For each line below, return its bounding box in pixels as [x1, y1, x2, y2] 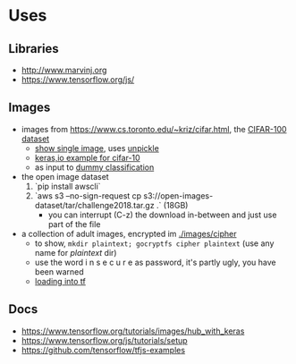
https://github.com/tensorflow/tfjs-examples [21, 344, 185, 355]
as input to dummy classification [34, 162, 155, 173]
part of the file [47, 218, 101, 229]
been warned [34, 266, 84, 277]
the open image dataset [21, 171, 109, 182]
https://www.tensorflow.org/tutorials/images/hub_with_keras [21, 326, 245, 336]
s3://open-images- [143, 190, 214, 201]
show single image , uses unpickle [34, 142, 160, 153]
